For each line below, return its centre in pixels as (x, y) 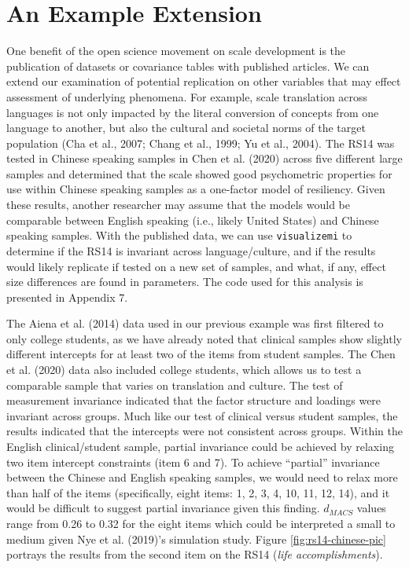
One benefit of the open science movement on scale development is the (176, 51)
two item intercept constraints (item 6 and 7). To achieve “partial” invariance (193, 462)
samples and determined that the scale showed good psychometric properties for (199, 173)
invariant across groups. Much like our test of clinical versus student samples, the (202, 415)
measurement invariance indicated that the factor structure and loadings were (194, 400)
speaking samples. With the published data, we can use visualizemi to (179, 235)
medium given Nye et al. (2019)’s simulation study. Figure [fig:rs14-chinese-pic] (196, 539)
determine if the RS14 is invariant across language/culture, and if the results (191, 250)
